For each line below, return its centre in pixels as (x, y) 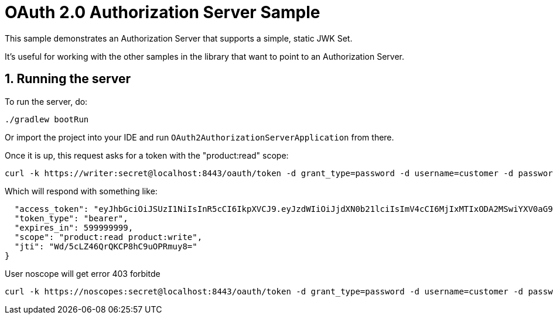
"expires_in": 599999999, (74, 227)
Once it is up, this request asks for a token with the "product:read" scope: (147, 155)
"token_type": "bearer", (71, 218)
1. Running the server (68, 79)
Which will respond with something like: (81, 191)
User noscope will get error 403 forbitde (83, 273)
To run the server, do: (46, 101)
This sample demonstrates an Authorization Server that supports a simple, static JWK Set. (179, 38)
